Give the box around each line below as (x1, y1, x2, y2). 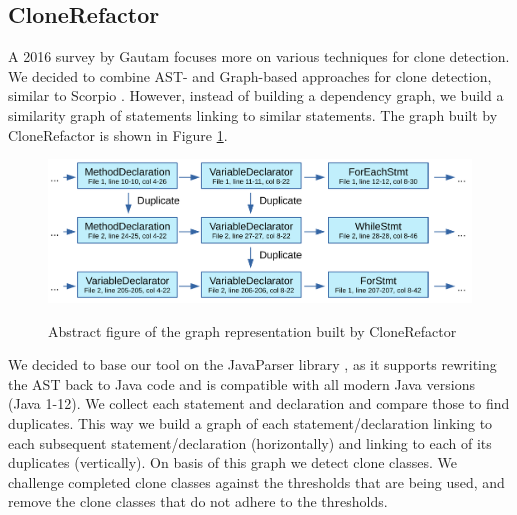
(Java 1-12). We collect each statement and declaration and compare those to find (8, 393, 510, 414)
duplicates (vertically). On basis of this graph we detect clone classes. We (8, 452, 457, 473)
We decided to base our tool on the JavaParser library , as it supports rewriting (8, 354, 497, 375)
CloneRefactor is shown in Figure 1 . (8, 124, 228, 145)
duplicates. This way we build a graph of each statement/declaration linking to (8, 412, 493, 433)
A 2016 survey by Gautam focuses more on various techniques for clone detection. (8, 46, 510, 67)
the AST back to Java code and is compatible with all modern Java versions (8, 373, 475, 394)
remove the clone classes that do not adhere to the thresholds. (8, 491, 388, 512)
